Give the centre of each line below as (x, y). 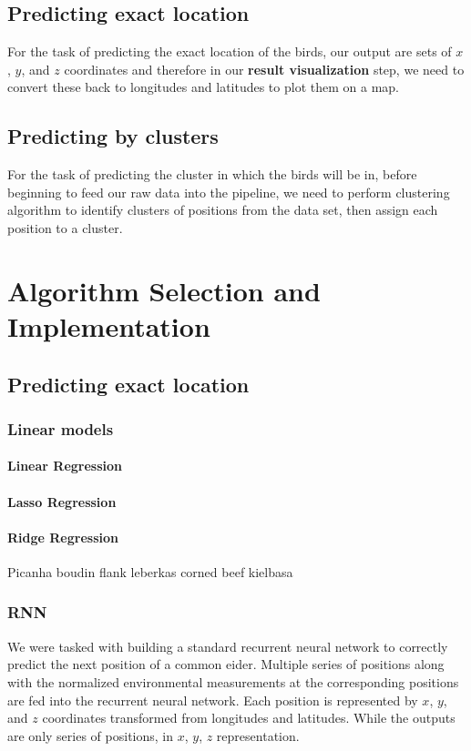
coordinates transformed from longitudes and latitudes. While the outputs (249, 718)
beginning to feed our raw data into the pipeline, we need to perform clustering (229, 192)
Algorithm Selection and (164, 290)
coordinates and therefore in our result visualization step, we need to (264, 69)
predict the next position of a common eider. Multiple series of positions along (226, 664)
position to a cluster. (65, 227)
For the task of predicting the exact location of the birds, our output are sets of (230, 51)
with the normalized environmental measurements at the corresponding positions (233, 681)
